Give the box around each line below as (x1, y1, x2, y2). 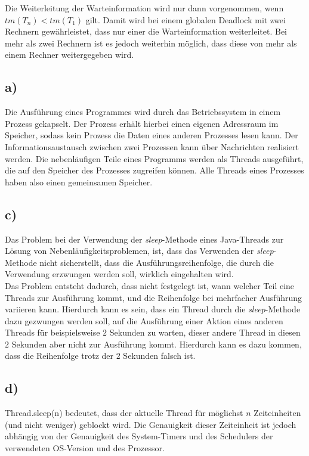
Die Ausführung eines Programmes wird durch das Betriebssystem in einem (5, 106, 281, 118)
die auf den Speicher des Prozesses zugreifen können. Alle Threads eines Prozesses (5, 164, 304, 176)
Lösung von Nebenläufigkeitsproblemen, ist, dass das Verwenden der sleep (5, 244, 274, 257)
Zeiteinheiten (254, 407, 301, 419)
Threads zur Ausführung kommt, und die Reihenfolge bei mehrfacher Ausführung (5, 291, 302, 303)
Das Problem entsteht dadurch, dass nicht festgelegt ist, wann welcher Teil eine (5, 279, 295, 291)
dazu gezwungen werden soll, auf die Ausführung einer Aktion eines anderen (5, 314, 283, 327)
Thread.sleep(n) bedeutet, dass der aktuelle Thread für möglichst (5, 407, 243, 419)
